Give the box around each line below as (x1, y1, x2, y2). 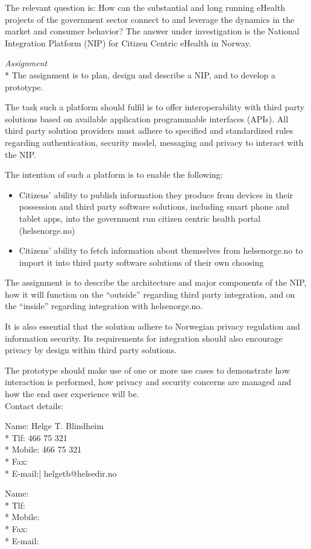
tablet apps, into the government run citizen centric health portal (19, 212, 261, 224)
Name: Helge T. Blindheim (5, 419, 104, 432)
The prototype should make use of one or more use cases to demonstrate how (5, 363, 291, 376)
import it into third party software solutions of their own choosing (19, 256, 264, 268)
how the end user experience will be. (5, 387, 139, 400)
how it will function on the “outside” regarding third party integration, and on (5, 287, 295, 300)
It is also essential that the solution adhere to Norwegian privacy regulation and (5, 320, 300, 333)
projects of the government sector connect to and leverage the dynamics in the (5, 13, 295, 25)
